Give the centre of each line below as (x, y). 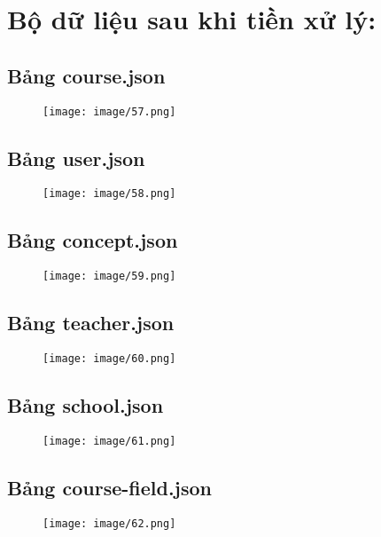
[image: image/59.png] (109, 276)
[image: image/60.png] (109, 359)
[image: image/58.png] (109, 194)
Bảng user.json (76, 158)
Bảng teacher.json (91, 323)
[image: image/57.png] (109, 111)
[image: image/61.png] (109, 442)
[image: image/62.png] (109, 523)
